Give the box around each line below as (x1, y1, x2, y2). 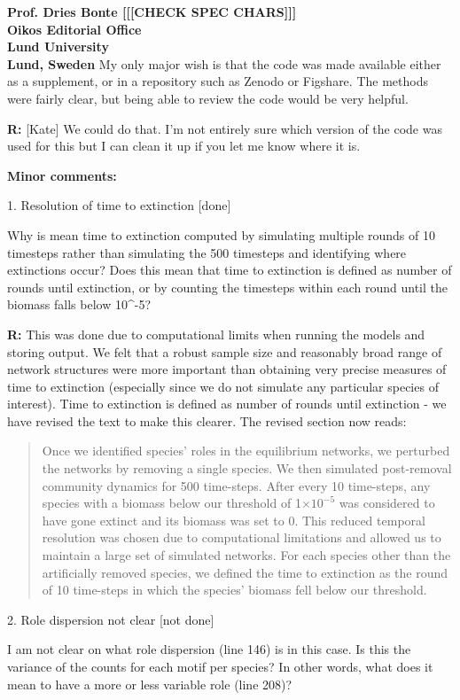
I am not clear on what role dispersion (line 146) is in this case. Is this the (7, 640, 411, 658)
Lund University (7, 37, 109, 56)
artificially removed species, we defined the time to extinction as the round (42, 563, 448, 581)
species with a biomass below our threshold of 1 (42, 494, 301, 512)
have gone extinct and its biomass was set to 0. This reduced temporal (42, 510, 425, 529)
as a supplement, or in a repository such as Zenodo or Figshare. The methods (7, 72, 428, 90)
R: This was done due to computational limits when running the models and (7, 324, 425, 343)
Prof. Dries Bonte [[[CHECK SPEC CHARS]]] (7, 3, 297, 20)
